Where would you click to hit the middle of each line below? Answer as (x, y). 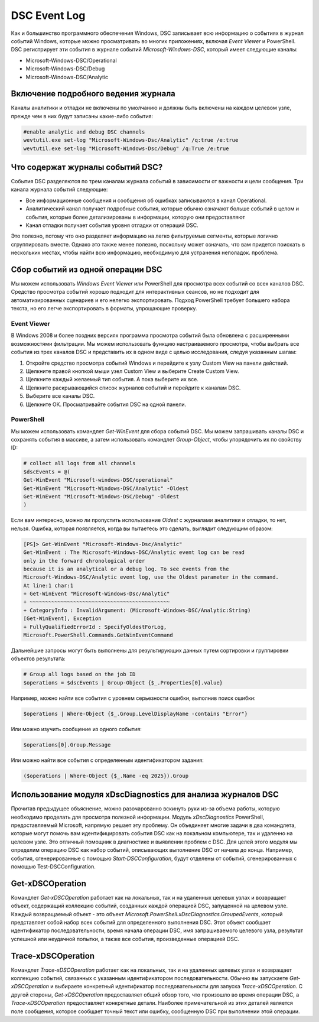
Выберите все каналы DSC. (60, 396)
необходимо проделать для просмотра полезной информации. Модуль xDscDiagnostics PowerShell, (138, 817)
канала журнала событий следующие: (59, 190)
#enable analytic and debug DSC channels (84, 132)
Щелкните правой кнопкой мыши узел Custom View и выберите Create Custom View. (132, 371)
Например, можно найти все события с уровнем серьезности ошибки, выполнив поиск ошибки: (134, 698)
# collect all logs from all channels (79, 463)
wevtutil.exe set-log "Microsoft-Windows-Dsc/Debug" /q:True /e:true (126, 148)
